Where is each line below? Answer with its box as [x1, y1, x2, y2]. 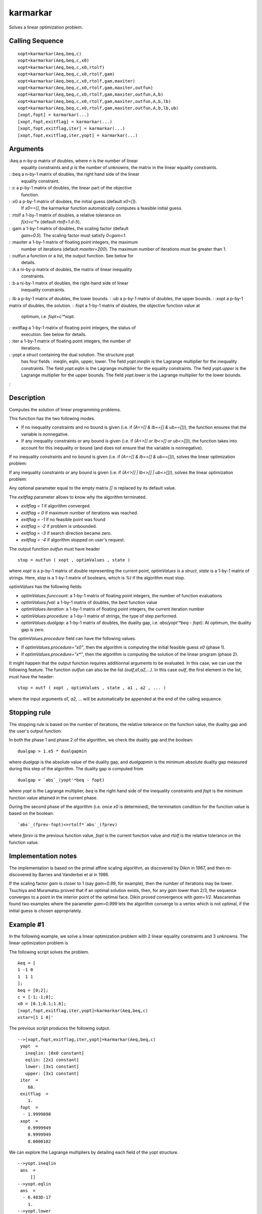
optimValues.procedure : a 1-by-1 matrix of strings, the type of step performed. [21, 613, 178, 619]
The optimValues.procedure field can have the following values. [9, 635, 136, 641]
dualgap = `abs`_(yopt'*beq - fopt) [17, 777, 105, 783]
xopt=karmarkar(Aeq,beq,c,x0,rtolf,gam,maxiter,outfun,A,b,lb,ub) [17, 105, 179, 111]
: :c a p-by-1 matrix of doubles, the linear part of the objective [9, 185, 132, 191]
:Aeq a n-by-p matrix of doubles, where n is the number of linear [9, 158, 138, 164]
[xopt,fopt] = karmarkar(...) [17, 112, 90, 118]
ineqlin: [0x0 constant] [25, 1050, 84, 1056]
